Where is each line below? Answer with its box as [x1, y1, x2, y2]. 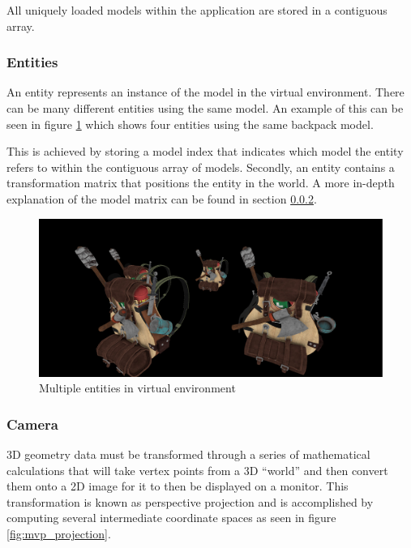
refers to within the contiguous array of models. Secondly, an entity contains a [6, 158, 395, 175]
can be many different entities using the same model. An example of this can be [6, 100, 404, 116]
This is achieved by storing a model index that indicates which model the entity [6, 143, 404, 160]
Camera [6, 413, 58, 434]
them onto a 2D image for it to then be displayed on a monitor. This [6, 477, 349, 494]
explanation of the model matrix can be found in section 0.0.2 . [6, 190, 317, 207]
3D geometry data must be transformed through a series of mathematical [6, 445, 370, 462]
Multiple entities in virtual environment [39, 379, 236, 396]
